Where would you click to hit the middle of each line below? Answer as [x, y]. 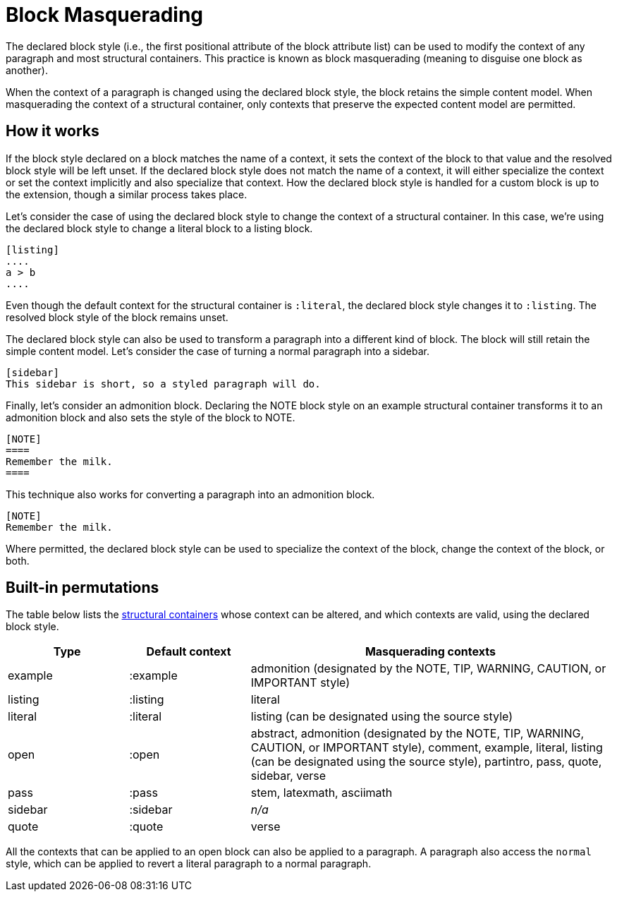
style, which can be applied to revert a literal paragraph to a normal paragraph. [189, 864]
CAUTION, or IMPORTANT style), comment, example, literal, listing [427, 748]
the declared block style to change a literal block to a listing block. [159, 228]
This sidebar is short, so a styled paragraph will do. [163, 384]
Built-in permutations [83, 588]
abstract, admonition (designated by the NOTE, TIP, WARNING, [417, 734]
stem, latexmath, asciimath [322, 793]
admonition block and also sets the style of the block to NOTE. [151, 417]
